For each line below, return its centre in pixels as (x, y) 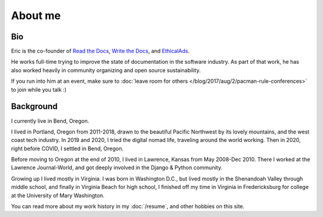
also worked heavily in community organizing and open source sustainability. (106, 70)
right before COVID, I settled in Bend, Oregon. (67, 148)
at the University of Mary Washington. (58, 195)
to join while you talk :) (39, 89)
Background (34, 106)
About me (36, 15)
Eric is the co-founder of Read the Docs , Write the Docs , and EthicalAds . (100, 51)
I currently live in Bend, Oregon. (50, 121)
